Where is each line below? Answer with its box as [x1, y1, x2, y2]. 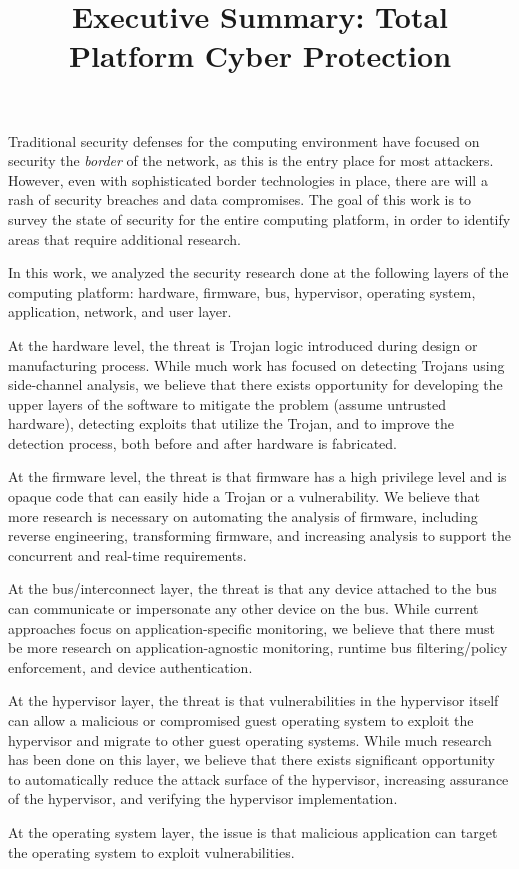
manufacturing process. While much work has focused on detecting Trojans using [8, 354, 505, 375]
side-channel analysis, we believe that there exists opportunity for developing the [8, 374, 503, 395]
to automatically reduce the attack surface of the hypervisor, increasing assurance [8, 768, 509, 789]
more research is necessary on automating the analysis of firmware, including [8, 505, 478, 526]
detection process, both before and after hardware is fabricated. [8, 432, 397, 453]
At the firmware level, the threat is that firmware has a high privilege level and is [8, 466, 507, 487]
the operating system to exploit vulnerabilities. [8, 841, 295, 862]
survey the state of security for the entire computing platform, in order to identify [8, 208, 511, 229]
